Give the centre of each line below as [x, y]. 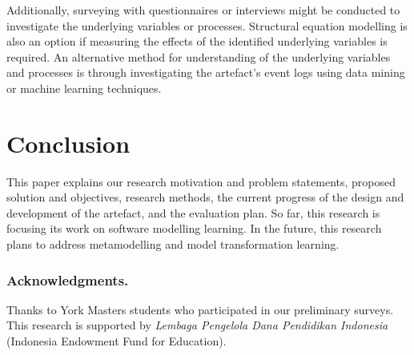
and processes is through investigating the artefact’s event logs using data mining [206, 72]
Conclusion [68, 143]
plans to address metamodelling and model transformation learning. [173, 244]
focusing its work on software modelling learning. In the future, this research [194, 228]
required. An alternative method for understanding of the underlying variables [199, 56]
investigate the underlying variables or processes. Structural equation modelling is [207, 25]
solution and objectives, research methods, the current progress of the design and [205, 197]
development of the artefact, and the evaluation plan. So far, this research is [193, 212]
